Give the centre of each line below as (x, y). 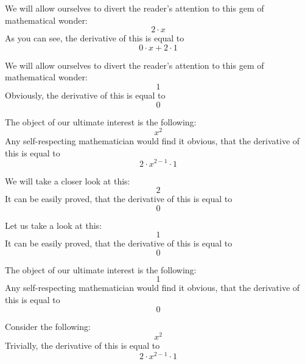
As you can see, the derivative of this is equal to (95, 38)
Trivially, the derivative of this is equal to (82, 345)
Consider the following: (48, 326)
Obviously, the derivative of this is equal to (85, 95)
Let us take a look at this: (53, 225)
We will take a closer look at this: (68, 180)
